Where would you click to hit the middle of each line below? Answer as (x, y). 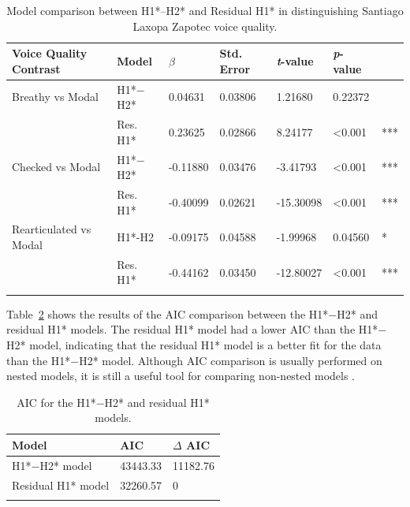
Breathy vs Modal (55, 97)
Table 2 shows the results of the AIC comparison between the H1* (168, 313)
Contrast (36, 68)
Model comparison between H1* (84, 10)
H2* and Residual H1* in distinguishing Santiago (285, 10)
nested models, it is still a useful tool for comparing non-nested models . (181, 376)
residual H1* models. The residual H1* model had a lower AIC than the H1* (192, 329)
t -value (295, 60)
